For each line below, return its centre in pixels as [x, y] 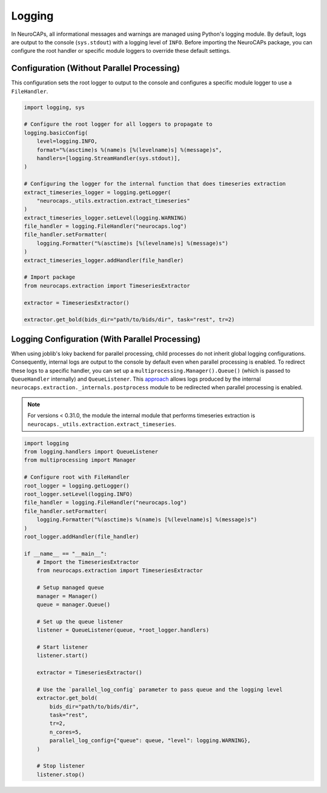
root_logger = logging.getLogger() [77, 485]
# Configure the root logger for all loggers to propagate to [118, 124]
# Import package [50, 277]
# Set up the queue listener [80, 621]
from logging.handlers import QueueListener [91, 451]
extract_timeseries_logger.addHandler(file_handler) [104, 260]
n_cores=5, [65, 732]
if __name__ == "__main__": [65, 553]
